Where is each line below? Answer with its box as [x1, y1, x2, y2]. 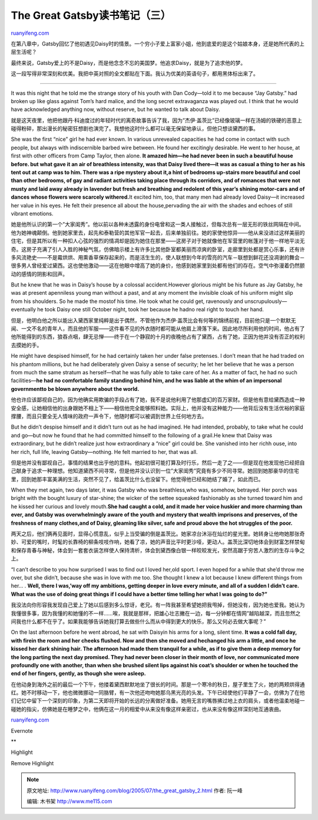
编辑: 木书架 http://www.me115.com [26, 798, 112, 805]
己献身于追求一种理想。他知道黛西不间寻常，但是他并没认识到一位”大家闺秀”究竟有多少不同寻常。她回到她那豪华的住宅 [11, 467, 300, 475]
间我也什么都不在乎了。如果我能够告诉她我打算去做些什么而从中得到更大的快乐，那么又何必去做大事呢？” [11, 618, 266, 625]
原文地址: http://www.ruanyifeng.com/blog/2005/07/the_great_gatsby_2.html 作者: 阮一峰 [26, 787, 243, 794]
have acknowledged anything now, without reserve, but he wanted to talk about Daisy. [11, 106, 220, 113]
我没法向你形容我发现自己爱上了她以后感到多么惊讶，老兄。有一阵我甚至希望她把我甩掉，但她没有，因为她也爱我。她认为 [11, 601, 305, 608]
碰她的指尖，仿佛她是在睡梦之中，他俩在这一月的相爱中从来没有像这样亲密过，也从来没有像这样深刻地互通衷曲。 [11, 705, 284, 713]
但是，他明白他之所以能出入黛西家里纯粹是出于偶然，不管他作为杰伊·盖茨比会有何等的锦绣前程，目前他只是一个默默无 [11, 317, 297, 324]
